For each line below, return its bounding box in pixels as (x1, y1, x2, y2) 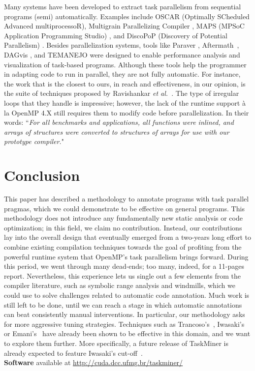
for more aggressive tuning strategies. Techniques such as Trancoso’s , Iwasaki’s (4, 318, 245, 329)
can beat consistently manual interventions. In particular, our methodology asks (4, 309, 245, 319)
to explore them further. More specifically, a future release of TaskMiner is (4, 338, 228, 348)
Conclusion (4, 165, 80, 185)
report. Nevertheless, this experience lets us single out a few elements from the (4, 270, 241, 281)
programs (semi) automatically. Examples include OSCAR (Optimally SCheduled (4, 11, 250, 21)
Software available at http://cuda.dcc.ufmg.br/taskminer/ (4, 357, 183, 368)
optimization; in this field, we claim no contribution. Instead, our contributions (4, 222, 242, 232)
